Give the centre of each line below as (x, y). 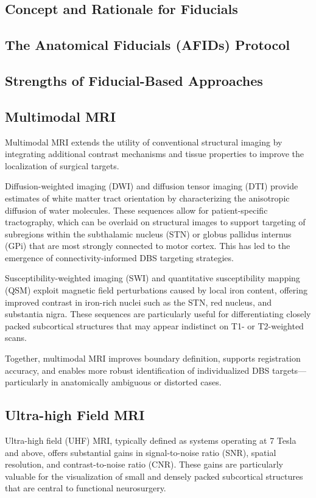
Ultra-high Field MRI (75, 415)
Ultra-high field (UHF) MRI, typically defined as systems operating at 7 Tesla (151, 440)
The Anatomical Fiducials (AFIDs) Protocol (148, 45)
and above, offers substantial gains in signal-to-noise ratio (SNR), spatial (141, 452)
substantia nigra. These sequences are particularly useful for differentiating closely (158, 314)
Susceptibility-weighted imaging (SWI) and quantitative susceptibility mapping (153, 278)
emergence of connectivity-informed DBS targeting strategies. (119, 257)
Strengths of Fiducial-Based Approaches (134, 80)
